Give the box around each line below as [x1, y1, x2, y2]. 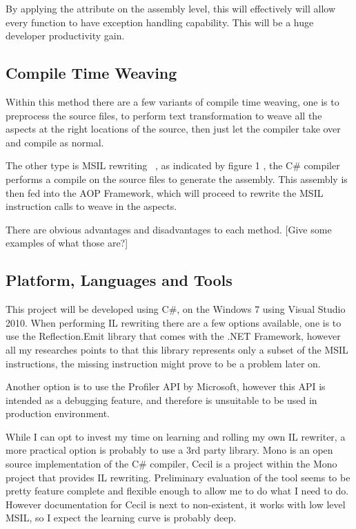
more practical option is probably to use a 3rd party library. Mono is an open [6, 443, 333, 457]
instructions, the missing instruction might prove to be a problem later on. [6, 356, 321, 370]
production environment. [6, 406, 110, 421]
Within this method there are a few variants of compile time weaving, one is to [6, 94, 339, 108]
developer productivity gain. [6, 28, 125, 43]
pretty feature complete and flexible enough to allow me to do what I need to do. [6, 483, 349, 498]
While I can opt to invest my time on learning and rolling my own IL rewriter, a [6, 429, 346, 443]
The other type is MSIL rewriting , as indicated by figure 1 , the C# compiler [6, 158, 340, 173]
